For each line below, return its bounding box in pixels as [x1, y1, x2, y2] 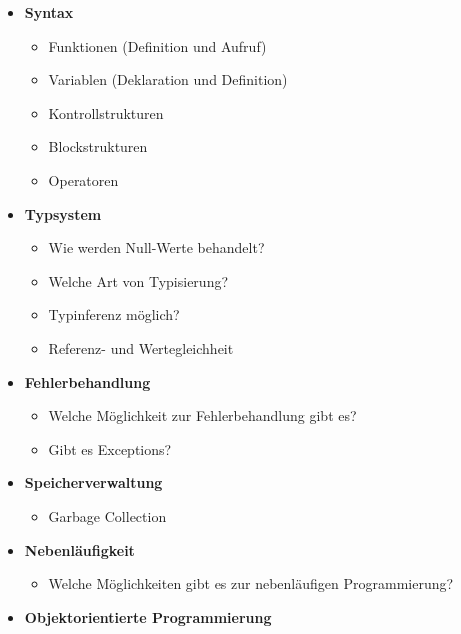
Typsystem [24, 203, 102, 224]
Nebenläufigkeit [24, 539, 135, 560]
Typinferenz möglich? [48, 304, 180, 325]
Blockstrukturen [48, 136, 148, 157]
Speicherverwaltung [24, 472, 163, 493]
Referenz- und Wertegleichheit [48, 337, 234, 358]
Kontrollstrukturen [48, 102, 164, 123]
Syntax [24, 2, 74, 22]
